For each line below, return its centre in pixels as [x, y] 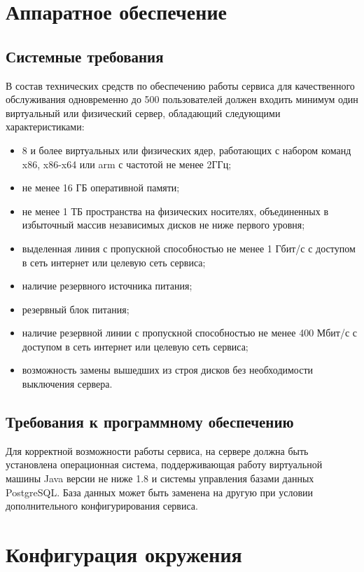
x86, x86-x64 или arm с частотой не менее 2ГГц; [127, 164]
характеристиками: [45, 127]
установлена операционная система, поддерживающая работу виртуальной [164, 464]
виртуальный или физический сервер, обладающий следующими [143, 113]
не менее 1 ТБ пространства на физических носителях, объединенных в [175, 211]
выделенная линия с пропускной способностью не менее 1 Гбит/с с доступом [189, 248]
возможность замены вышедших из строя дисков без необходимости [168, 370]
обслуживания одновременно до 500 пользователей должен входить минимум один [182, 99]
